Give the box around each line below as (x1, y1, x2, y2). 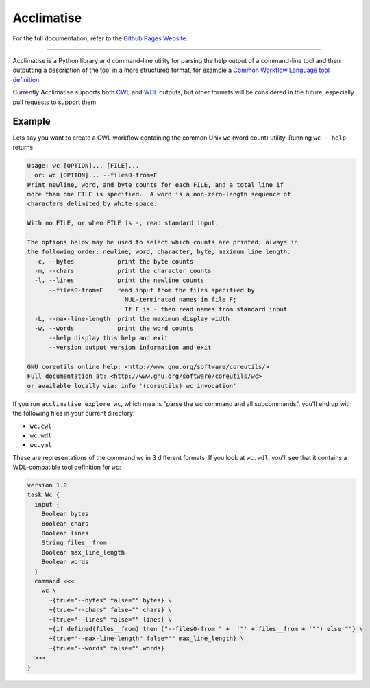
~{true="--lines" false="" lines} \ (49, 615, 172, 623)
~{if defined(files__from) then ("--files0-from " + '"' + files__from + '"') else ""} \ (49, 625, 363, 633)
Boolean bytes (41, 510, 89, 518)
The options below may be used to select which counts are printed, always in (27, 238, 298, 246)
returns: (12, 143, 36, 151)
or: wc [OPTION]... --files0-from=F (34, 171, 158, 179)
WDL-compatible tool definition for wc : (12, 463, 121, 472)
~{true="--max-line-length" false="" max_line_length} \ (49, 635, 245, 643)
